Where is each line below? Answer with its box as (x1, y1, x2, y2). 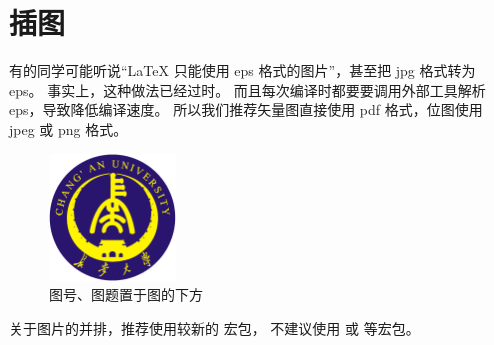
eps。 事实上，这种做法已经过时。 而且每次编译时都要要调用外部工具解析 (9, 79, 486, 100)
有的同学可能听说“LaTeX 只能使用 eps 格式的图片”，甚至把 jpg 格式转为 (9, 60, 476, 81)
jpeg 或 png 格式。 (9, 118, 128, 139)
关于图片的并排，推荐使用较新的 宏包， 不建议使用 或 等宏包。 (9, 317, 420, 338)
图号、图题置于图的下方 (49, 284, 203, 305)
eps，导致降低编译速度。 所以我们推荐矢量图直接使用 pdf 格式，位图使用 (9, 99, 483, 120)
